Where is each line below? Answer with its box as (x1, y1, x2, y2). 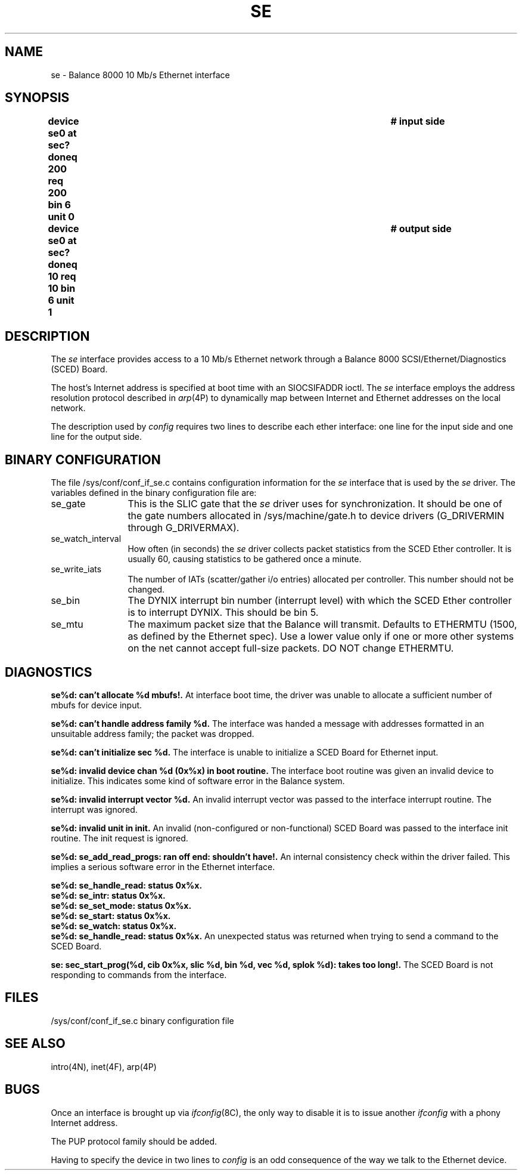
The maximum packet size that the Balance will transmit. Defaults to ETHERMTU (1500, (128, 618, 517, 631)
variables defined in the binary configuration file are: (51, 488, 257, 498)
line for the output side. (51, 431, 142, 442)
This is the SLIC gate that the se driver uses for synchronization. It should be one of (128, 498, 502, 510)
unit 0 (48, 211, 75, 223)
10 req (48, 270, 76, 283)
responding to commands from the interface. (51, 969, 227, 980)
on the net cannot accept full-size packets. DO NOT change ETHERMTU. (128, 642, 454, 655)
